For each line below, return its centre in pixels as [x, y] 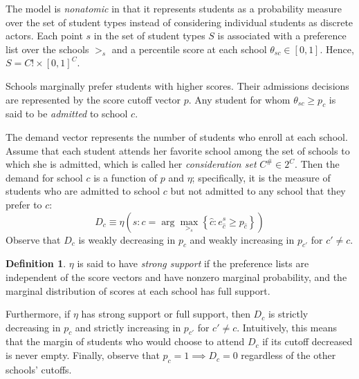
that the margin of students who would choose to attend [125, 341]
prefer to [24, 204]
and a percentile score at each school [189, 49]
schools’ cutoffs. [39, 369]
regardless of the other [288, 355]
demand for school [44, 177]
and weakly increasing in [242, 239]
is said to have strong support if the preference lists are [193, 263]
